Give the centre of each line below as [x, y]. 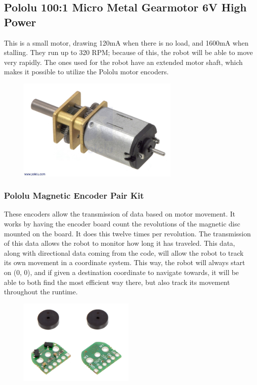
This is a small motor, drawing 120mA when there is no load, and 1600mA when [126, 42]
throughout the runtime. [41, 292]
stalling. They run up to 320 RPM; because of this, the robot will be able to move [128, 52]
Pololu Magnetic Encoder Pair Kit [74, 195]
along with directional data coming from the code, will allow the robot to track [124, 252]
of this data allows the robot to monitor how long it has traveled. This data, [120, 243]
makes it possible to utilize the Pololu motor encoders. [86, 72]
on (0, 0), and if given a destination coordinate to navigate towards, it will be [122, 272]
